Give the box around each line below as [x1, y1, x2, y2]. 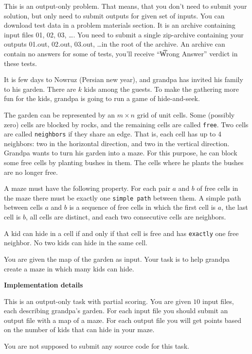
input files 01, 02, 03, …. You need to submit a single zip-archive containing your [4, 29, 244, 39]
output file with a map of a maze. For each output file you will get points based [4, 315, 242, 325]
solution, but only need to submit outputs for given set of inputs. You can [4, 10, 225, 20]
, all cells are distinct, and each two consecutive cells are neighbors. [25, 212, 226, 222]
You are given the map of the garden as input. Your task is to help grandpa [4, 253, 230, 264]
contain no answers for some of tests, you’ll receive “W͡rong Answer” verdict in [4, 48, 238, 58]
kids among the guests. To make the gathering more [84, 84, 239, 94]
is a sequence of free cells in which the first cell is [69, 202, 216, 212]
